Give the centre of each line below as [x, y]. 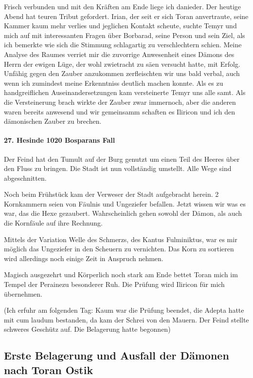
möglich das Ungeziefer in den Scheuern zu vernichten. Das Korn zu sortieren [119, 249]
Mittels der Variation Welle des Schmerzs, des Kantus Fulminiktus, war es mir [121, 239]
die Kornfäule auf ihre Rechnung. [53, 223]
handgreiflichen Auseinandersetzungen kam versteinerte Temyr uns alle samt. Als [125, 92]
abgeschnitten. [25, 178]
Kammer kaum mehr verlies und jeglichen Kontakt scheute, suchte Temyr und [120, 26]
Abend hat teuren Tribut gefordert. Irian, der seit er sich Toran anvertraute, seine [126, 16]
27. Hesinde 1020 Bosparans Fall [60, 140]
